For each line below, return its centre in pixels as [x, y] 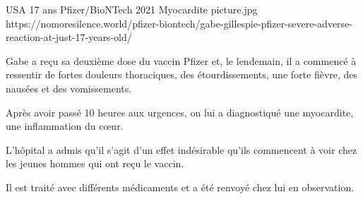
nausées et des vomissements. [69, 88]
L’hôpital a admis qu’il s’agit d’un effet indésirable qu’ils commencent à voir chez [181, 149]
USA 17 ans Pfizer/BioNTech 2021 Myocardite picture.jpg [132, 9]
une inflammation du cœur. [65, 126]
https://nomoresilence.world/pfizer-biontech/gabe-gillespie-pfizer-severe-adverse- [179, 23]
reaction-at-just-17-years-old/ [69, 37]
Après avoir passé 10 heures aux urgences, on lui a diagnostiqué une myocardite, [180, 112]
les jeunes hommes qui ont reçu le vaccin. [95, 163]
